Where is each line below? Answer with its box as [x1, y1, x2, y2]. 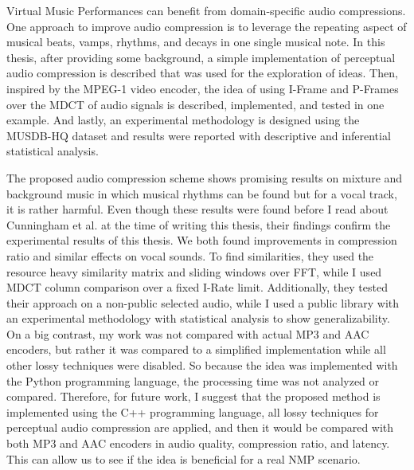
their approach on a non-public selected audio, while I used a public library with [6, 294, 400, 311]
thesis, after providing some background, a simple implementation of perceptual [6, 49, 396, 65]
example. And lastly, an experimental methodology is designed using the [6, 112, 360, 128]
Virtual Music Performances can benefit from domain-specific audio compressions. [6, 2, 406, 18]
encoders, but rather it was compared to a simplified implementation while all [6, 341, 386, 358]
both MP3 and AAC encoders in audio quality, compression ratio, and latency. [6, 435, 390, 452]
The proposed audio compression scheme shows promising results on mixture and [6, 169, 403, 186]
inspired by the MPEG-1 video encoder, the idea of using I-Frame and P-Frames [6, 80, 399, 96]
